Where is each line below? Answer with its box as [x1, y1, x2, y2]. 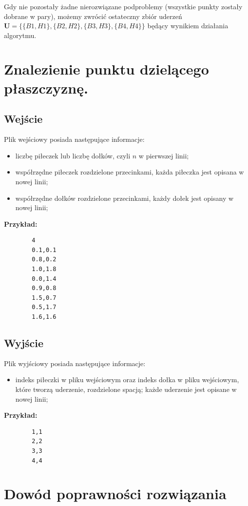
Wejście [4, 111, 43, 126]
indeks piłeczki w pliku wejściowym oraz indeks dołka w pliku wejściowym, [15, 374, 239, 385]
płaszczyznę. [4, 78, 88, 97]
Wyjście [4, 335, 44, 350]
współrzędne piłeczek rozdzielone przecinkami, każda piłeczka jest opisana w [15, 167, 244, 177]
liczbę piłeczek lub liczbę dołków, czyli [15, 150, 131, 160]
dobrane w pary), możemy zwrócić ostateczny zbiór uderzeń [4, 11, 182, 21]
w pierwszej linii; [138, 150, 189, 160]
